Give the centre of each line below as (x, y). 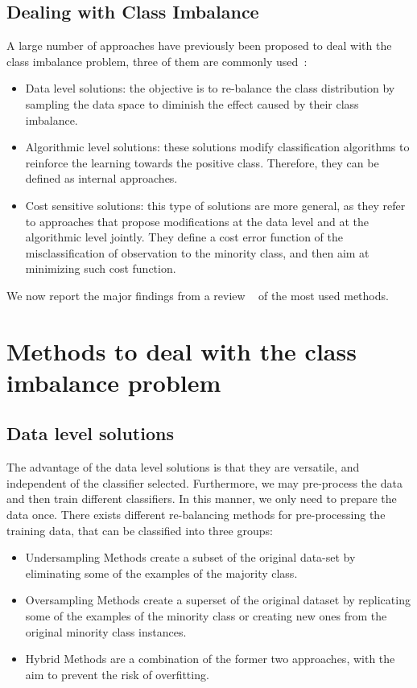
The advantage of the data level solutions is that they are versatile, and (183, 467)
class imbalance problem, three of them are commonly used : (157, 61)
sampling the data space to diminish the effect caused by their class (192, 103)
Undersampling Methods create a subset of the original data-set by (190, 557)
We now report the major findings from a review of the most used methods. (198, 295)
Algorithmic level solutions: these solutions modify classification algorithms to (217, 147)
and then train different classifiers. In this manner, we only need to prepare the (202, 498)
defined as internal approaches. (101, 178)
